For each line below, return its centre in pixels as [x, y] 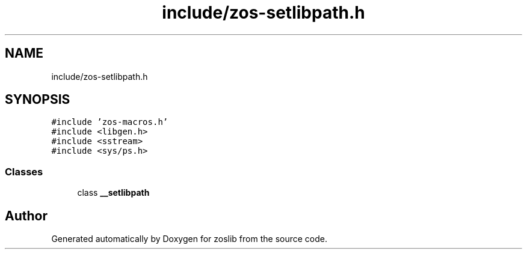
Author [26, 216]
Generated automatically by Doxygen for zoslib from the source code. [189, 239]
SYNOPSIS [38, 100]
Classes [24, 171]
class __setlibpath [113, 193]
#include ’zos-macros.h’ [110, 122]
